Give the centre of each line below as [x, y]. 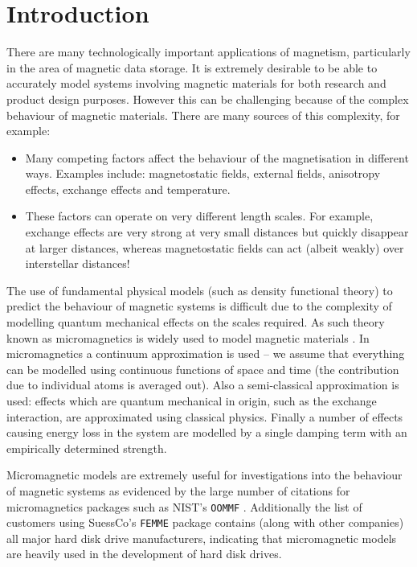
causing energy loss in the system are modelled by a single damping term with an [207, 432]
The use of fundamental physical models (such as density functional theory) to [200, 290]
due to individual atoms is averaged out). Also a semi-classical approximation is [203, 385]
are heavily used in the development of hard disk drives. [144, 554]
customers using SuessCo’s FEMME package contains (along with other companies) [205, 522]
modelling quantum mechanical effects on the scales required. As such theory [196, 322]
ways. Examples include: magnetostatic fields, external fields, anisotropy [203, 173]
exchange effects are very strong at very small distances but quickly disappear [217, 232]
